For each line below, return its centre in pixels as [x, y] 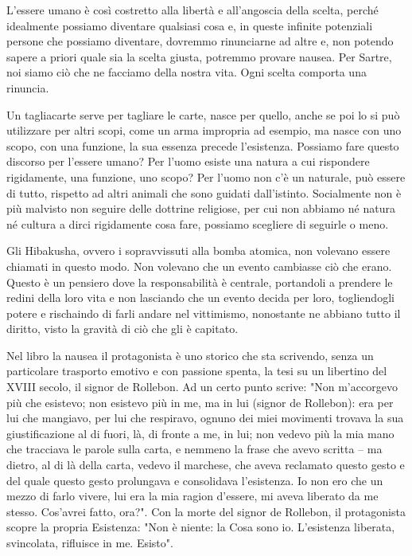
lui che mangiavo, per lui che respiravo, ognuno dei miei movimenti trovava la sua [205, 418]
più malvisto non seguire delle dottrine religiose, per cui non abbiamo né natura [201, 208]
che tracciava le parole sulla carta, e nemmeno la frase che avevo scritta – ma [194, 449]
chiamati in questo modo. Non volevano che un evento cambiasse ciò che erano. [199, 266]
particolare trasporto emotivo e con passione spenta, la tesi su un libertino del [197, 371]
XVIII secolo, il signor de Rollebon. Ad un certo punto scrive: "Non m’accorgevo [202, 387]
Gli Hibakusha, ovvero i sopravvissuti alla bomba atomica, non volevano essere [198, 251]
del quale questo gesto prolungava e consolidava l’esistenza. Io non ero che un [195, 480]
